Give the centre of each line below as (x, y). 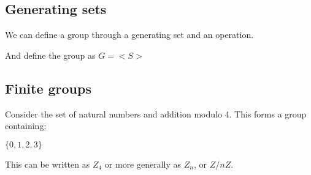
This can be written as (48, 164)
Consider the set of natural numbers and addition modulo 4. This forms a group (156, 114)
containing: (26, 126)
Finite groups (48, 88)
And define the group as (50, 55)
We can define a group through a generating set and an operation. (129, 35)
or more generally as (143, 164)
